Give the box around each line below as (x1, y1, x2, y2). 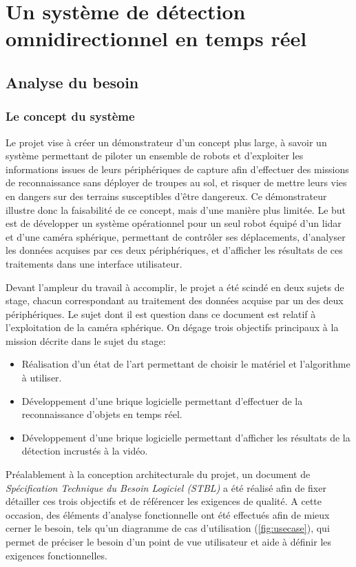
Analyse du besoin (6, 71, 139, 92)
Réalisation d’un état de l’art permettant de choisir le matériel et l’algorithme (21, 357, 350, 371)
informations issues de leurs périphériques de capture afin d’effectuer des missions (6, 161, 349, 176)
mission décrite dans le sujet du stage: (6, 333, 166, 348)
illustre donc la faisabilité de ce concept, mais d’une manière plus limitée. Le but (6, 202, 346, 217)
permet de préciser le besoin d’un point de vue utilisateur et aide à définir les (6, 535, 332, 548)
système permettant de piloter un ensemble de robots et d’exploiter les (6, 148, 304, 163)
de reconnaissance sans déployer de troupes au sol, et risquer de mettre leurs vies (6, 175, 347, 190)
